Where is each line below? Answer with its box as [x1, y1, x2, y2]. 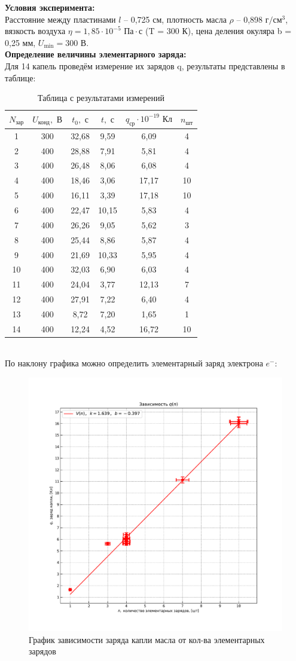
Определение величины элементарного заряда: [5, 48, 187, 60]
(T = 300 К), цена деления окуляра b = [145, 25, 292, 37]
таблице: [5, 71, 36, 84]
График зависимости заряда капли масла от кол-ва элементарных [29, 633, 265, 645]
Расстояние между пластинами [5, 13, 116, 25]
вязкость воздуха [5, 25, 66, 37]
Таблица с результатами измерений [37, 91, 164, 104]
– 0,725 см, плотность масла [124, 13, 227, 25]
